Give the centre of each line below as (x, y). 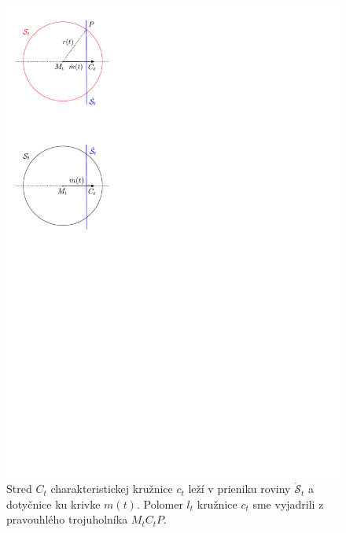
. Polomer (160, 504)
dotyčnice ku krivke (53, 504)
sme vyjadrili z (288, 504)
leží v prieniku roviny (239, 489)
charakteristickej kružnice (112, 489)
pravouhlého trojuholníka (67, 519)
